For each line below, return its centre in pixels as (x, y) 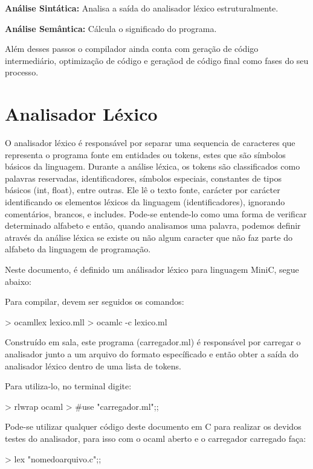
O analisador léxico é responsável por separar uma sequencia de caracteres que (150, 143)
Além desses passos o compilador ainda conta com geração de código (132, 49)
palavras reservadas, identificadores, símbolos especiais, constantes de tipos (143, 178)
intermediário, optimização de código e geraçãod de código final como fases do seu (157, 60)
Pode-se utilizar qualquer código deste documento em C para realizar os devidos (153, 426)
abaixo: (18, 281)
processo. (22, 72)
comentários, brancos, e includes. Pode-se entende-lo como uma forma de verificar (156, 213)
